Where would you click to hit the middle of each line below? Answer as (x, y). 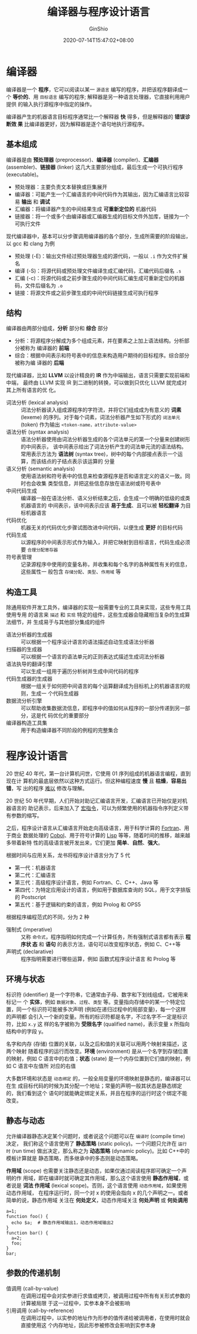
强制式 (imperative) (29, 930)
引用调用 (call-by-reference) (40, 1310)
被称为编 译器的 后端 (39, 363)
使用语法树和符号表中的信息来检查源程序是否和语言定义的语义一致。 (103, 476)
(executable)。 (24, 174)
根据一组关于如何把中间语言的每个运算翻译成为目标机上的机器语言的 (103, 686)
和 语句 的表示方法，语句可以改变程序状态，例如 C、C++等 (110, 944)
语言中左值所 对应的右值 (47, 1066)
